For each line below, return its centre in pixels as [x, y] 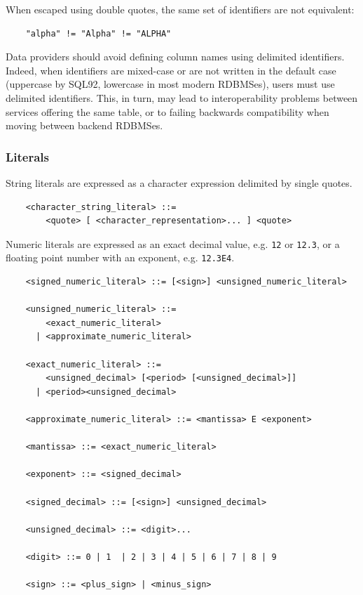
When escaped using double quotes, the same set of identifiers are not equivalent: [180, 9]
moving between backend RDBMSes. [84, 125]
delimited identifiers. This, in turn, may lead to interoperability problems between [182, 97]
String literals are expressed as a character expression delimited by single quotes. [179, 182]
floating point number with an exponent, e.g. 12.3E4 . [120, 257]
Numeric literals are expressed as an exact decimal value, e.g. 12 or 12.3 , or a [173, 243]
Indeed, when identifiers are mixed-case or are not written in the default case [171, 70]
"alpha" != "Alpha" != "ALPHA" [98, 33]
